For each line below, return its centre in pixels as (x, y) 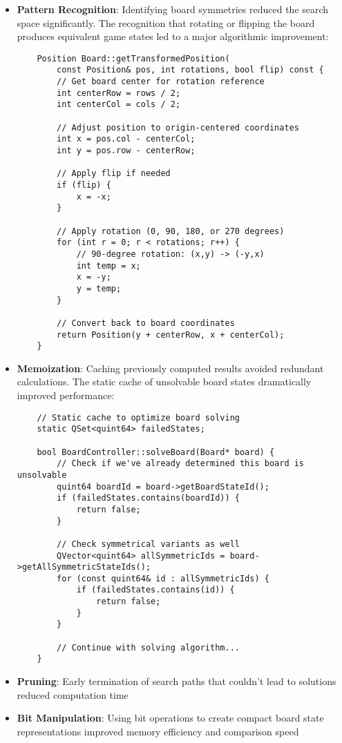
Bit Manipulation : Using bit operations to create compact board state (170, 718)
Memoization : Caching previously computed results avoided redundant (170, 368)
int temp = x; (108, 266)
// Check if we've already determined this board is (181, 464)
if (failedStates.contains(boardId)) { (148, 498)
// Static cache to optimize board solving (138, 417)
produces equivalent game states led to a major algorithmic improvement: (173, 36)
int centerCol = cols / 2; (119, 105)
